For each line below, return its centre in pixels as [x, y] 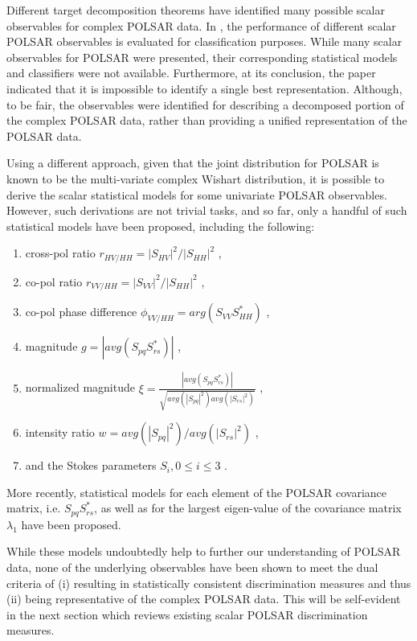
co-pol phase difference [81, 312]
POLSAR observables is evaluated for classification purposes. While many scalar [204, 41]
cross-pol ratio [60, 253]
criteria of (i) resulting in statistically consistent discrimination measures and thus [209, 583]
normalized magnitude [80, 387]
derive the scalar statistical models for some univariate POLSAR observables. [197, 194]
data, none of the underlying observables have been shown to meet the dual [192, 567]
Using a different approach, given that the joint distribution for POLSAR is [193, 163]
